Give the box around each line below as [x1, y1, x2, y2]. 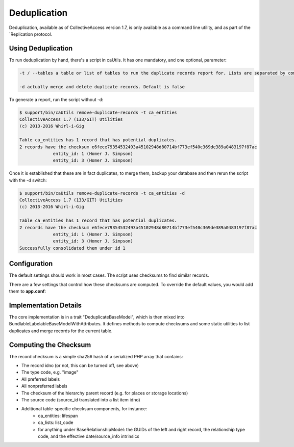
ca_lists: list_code [38, 420, 73, 425]
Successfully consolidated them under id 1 [19, 245, 126, 251]
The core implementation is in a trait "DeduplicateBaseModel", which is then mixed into [9, 314, 185, 320]
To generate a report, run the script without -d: [9, 96, 104, 103]
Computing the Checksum [9, 341, 91, 349]
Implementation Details [9, 301, 82, 309]
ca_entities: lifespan [38, 413, 78, 419]
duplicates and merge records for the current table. [9, 328, 113, 334]
